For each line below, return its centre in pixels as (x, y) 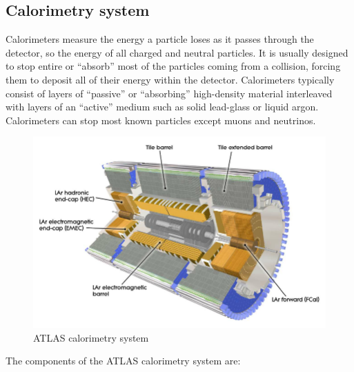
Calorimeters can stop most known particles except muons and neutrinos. (161, 120)
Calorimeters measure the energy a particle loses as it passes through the (160, 39)
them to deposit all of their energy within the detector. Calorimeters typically (170, 79)
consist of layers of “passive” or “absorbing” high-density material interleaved (169, 93)
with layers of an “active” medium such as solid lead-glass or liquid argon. (162, 107)
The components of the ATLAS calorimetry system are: (123, 361)
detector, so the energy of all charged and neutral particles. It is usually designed (177, 52)
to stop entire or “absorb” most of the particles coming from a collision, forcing (173, 66)
